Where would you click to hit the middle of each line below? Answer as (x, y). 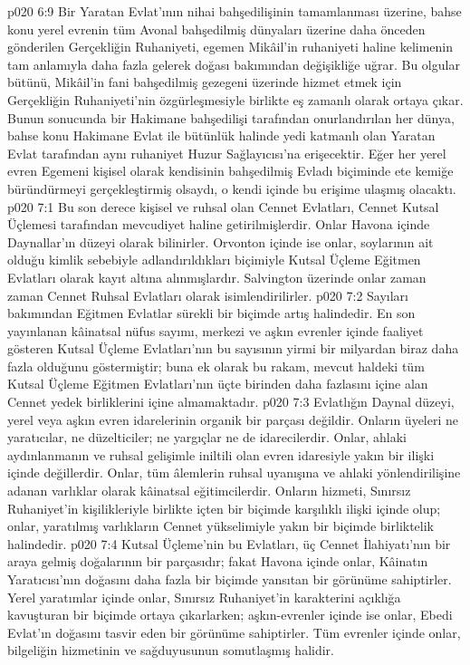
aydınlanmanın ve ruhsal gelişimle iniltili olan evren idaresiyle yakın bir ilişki (221, 454)
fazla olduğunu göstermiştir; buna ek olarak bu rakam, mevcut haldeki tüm (216, 366)
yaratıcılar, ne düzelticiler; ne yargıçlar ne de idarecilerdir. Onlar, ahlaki (207, 437)
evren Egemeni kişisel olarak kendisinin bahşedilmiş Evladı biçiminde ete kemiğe (230, 171)
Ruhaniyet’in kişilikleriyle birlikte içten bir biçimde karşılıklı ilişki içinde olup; (224, 508)
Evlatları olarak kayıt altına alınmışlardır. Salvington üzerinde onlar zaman (217, 277)
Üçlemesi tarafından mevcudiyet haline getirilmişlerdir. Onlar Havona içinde (219, 224)
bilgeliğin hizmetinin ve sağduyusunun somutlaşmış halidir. (171, 650)
